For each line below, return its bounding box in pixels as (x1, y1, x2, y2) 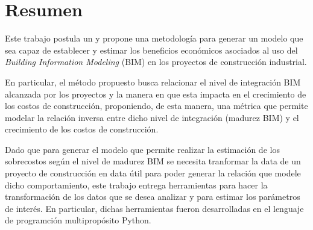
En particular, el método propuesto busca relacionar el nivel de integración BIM (5, 75, 301, 88)
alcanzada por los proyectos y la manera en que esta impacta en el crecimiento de (5, 87, 306, 100)
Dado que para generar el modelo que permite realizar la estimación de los (5, 143, 280, 155)
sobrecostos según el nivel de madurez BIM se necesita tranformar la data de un (5, 155, 301, 167)
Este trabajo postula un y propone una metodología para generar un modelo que (5, 32, 303, 45)
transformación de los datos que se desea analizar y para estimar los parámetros (5, 190, 300, 203)
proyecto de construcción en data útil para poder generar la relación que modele (5, 167, 301, 179)
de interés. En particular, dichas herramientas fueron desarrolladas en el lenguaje (5, 202, 304, 214)
